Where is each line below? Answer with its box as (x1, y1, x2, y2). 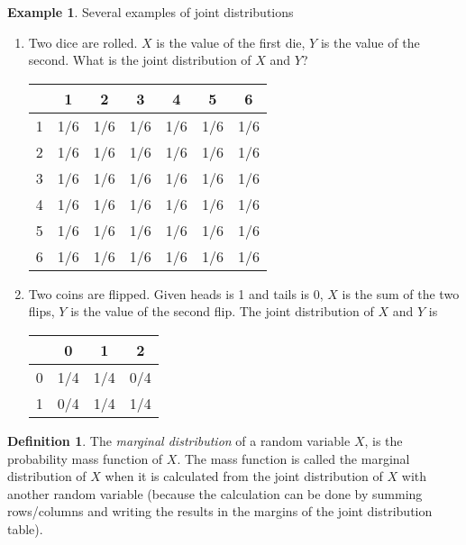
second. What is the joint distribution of (28, 50, 251, 69)
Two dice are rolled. (28, 32, 138, 51)
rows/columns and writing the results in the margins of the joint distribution (7, 502, 433, 521)
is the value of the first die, (156, 32, 306, 51)
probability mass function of (7, 449, 163, 468)
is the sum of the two (342, 284, 460, 303)
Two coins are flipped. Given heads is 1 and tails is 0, (28, 284, 324, 303)
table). (7, 519, 43, 538)
